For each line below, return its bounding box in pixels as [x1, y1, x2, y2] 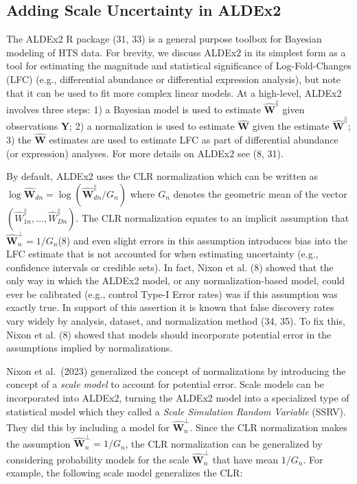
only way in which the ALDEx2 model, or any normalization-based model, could [6, 273, 345, 288]
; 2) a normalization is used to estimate [69, 119, 235, 133]
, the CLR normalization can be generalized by [125, 436, 323, 450]
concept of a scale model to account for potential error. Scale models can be [6, 377, 324, 391]
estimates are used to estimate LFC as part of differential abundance [49, 132, 338, 147]
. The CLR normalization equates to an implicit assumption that [76, 210, 349, 224]
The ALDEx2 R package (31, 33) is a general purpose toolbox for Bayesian [6, 32, 322, 46]
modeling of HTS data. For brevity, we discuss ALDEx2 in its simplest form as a [6, 45, 346, 59]
